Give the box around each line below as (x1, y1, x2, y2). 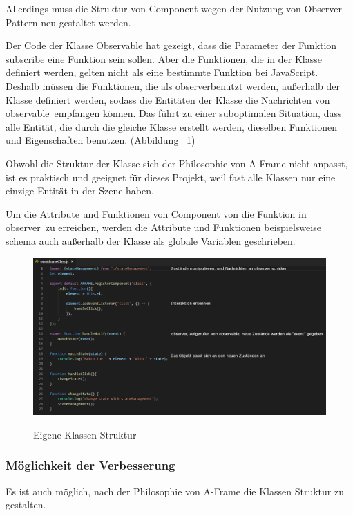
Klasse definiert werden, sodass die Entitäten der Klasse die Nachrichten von (6, 92, 330, 107)
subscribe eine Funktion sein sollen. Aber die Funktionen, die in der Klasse (6, 51, 322, 66)
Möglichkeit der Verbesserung (6, 457, 175, 474)
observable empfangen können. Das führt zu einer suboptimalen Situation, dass (6, 106, 342, 120)
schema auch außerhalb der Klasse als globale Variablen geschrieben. (6, 233, 296, 248)
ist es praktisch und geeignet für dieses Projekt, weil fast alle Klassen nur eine (6, 169, 336, 184)
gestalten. (6, 497, 46, 512)
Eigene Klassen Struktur (33, 427, 137, 441)
